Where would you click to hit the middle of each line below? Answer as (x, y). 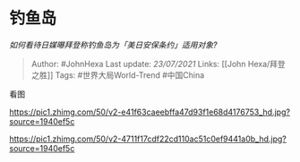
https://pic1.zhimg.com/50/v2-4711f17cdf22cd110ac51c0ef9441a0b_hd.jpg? (148, 139)
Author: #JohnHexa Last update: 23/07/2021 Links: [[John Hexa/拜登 (159, 64)
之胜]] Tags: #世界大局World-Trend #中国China (118, 75)
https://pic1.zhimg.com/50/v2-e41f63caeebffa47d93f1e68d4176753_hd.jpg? (150, 112)
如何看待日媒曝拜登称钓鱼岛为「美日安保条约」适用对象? (113, 45)
